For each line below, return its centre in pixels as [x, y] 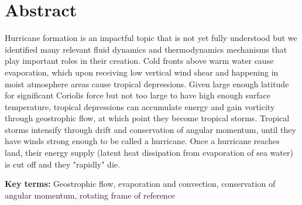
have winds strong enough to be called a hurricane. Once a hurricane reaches [142, 141]
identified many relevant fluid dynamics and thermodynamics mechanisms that [146, 49]
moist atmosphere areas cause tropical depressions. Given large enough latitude [147, 83]
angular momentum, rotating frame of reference [90, 195]
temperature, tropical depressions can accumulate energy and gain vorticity [140, 106]
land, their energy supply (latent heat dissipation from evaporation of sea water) [149, 153]
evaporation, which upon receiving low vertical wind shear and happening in [142, 72]
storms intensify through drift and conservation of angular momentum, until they [150, 129]
